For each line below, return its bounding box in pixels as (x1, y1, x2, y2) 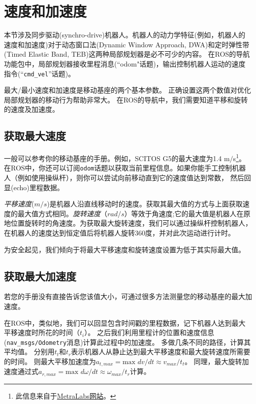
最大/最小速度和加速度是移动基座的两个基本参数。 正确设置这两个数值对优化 (4, 85, 251, 95)
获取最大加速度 (4, 268, 76, 283)
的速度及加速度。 (4, 104, 59, 114)
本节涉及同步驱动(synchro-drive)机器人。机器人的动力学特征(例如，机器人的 (4, 30, 246, 40)
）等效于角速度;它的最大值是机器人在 (124, 208, 244, 218)
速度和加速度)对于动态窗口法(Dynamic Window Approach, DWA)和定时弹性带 (4, 39, 250, 49)
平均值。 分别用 (4, 346, 55, 357)
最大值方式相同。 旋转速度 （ (17, 208, 107, 218)
